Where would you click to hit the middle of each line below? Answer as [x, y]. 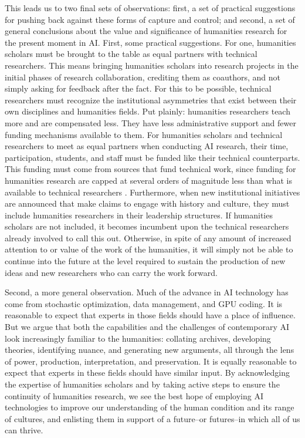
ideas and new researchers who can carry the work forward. [111, 272]
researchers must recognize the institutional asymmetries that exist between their [151, 100]
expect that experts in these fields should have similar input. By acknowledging [147, 373]
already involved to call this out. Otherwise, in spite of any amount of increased [148, 237]
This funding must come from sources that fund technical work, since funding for [150, 169]
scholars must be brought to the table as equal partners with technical [131, 54]
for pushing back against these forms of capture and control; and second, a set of [150, 19]
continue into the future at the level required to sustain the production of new [145, 261]
